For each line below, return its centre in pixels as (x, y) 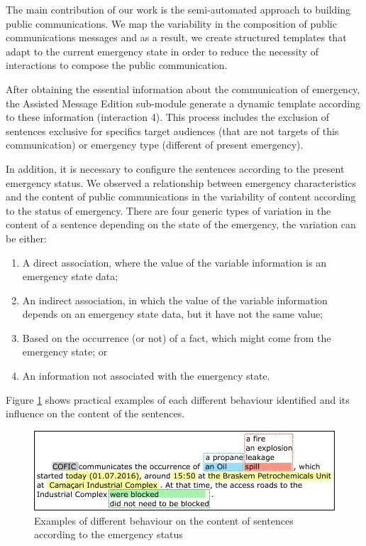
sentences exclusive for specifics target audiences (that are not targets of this (172, 130)
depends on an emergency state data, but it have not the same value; (173, 314)
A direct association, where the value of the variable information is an (174, 262)
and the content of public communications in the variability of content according (181, 197)
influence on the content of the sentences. (95, 413)
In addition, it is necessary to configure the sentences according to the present (175, 168)
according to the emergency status (109, 534)
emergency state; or (65, 352)
